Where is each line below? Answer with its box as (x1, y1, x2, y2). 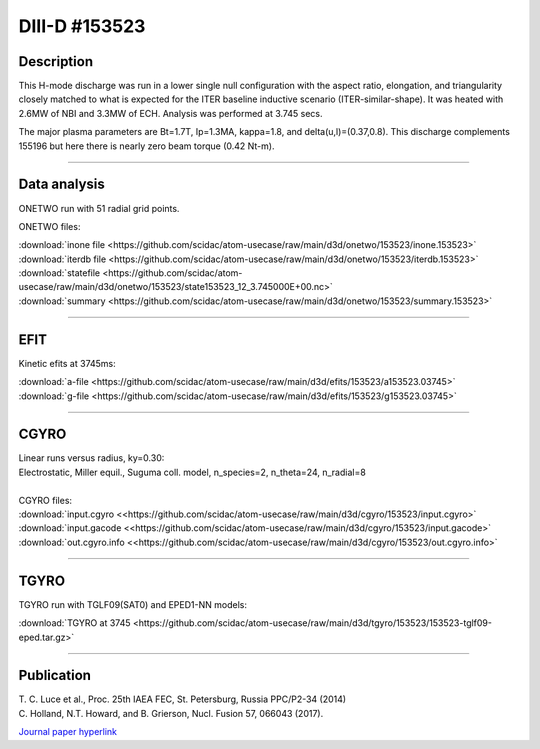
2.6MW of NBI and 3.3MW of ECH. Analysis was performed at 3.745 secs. (18, 107, 323, 119)
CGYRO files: (18, 494, 73, 506)
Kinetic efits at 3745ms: (18, 357, 117, 369)
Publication (18, 667, 92, 684)
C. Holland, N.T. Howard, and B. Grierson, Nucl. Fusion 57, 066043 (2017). (18, 707, 324, 719)
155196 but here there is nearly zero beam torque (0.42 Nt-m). (18, 140, 275, 152)
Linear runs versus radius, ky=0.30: (18, 452, 165, 464)
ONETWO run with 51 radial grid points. (18, 202, 180, 214)
